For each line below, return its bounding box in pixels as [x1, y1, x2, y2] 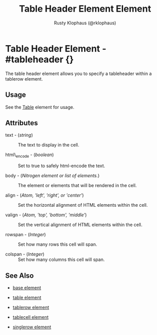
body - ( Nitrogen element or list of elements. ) [5, 173, 100, 179]
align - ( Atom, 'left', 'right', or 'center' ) [5, 192, 84, 198]
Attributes [5, 119, 38, 127]
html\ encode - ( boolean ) [5, 152, 54, 159]
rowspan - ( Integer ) [5, 232, 46, 238]
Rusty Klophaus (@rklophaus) [54, 20, 116, 26]
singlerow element [12, 324, 52, 330]
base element [12, 284, 42, 290]
